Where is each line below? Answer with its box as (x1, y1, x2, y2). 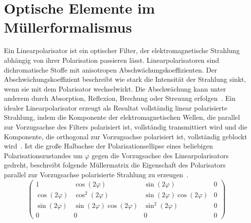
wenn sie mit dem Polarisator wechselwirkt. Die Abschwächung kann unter (4, 83, 226, 93)
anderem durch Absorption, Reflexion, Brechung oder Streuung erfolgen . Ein (4, 93, 236, 103)
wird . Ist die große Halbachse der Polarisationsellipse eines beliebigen (4, 141, 213, 151)
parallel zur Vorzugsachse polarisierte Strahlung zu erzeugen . (4, 169, 189, 180)
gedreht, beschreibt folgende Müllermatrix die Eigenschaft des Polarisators (4, 160, 226, 170)
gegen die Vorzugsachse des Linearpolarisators (91, 150, 229, 160)
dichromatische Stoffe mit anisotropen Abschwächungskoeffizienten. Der (4, 64, 217, 74)
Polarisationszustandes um (4, 150, 83, 160)
